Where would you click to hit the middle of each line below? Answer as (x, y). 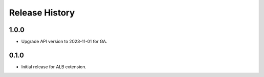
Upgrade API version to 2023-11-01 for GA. (64, 42)
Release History (42, 13)
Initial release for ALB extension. (54, 67)
